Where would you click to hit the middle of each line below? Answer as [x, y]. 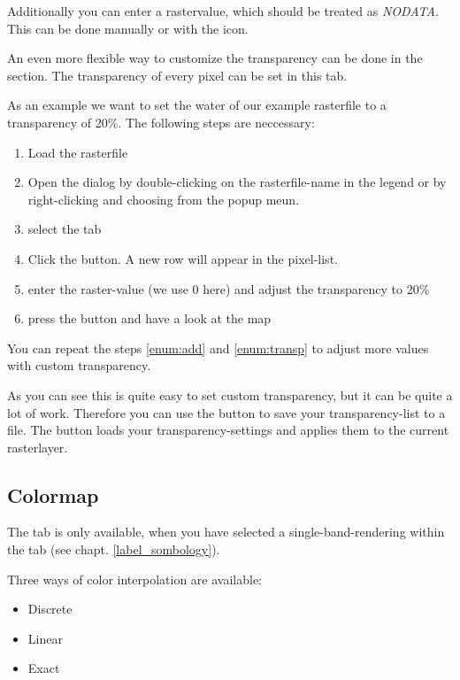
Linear [45, 638]
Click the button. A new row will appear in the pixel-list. [183, 258]
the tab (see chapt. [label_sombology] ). [114, 549]
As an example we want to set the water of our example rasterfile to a [197, 105]
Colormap [53, 495]
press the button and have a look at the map [149, 318]
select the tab [65, 229]
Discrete [50, 609]
